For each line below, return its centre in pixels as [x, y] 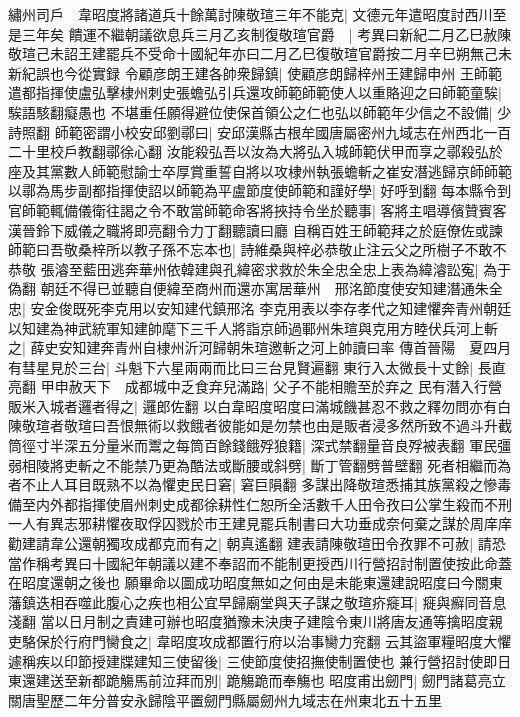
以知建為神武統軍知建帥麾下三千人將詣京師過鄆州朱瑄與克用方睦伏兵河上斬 [253, 327]
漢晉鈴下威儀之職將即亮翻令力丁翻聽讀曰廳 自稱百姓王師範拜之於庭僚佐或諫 [255, 229]
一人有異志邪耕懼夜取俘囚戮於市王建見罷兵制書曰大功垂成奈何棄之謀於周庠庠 [260, 523]
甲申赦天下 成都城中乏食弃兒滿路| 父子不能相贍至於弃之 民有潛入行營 [271, 386]
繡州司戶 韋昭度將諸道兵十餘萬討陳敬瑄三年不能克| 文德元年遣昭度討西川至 [257, 14]
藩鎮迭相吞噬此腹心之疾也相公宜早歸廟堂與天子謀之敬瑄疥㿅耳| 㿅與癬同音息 [257, 601]
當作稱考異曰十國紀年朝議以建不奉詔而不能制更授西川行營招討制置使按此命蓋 [260, 562]
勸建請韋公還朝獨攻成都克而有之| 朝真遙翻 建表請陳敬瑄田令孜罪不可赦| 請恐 [257, 543]
